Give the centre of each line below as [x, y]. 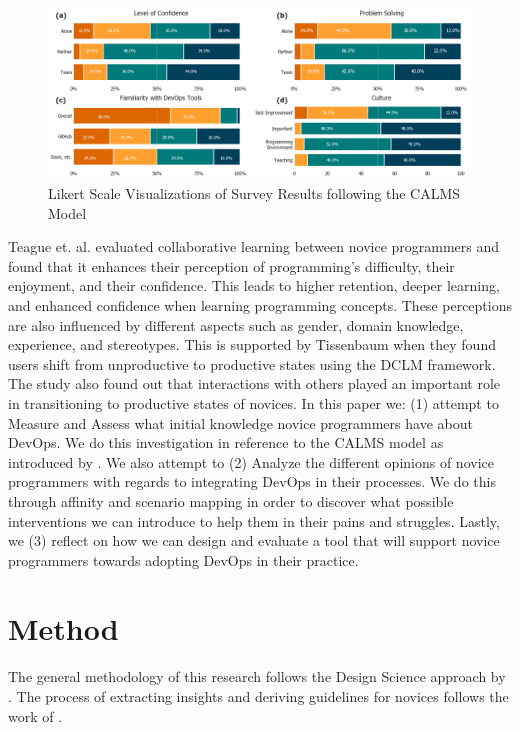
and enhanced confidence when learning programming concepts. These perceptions [260, 304]
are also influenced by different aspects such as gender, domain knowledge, [236, 324]
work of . [35, 715]
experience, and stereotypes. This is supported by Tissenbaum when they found [252, 344]
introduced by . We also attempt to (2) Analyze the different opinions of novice [251, 461]
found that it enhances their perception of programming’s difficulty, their [231, 265]
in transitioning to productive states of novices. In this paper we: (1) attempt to [253, 402]
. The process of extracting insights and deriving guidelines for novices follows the [258, 696]
